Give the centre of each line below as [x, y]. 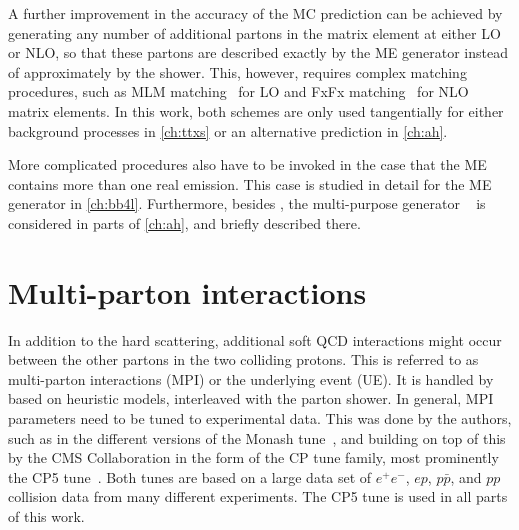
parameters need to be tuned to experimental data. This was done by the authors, [260, 418]
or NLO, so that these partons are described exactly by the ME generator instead [258, 52]
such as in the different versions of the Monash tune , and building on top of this [257, 437]
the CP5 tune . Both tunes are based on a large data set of [190, 476]
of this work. [46, 516]
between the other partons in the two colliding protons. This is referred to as [243, 359]
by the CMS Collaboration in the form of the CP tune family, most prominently [253, 457]
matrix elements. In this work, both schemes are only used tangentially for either [256, 110]
